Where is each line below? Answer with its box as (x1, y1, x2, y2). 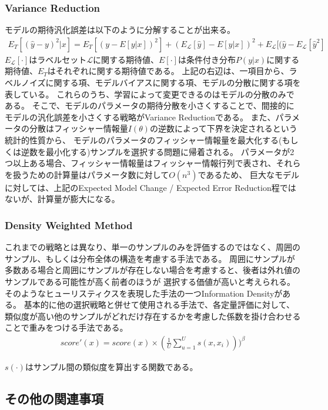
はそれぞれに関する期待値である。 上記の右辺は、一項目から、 (47, 65, 289, 77)
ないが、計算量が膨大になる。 (5, 193, 120, 205)
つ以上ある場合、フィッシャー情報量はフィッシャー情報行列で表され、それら (5, 157, 301, 169)
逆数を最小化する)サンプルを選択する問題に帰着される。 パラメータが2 (21, 145, 294, 157)
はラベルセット (29, 53, 87, 65)
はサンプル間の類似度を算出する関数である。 (25, 360, 198, 372)
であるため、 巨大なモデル (198, 168, 299, 180)
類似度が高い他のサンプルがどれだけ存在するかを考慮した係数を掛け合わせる (5, 310, 301, 322)
